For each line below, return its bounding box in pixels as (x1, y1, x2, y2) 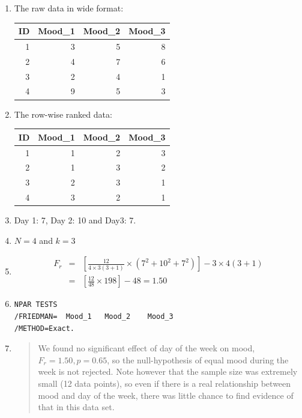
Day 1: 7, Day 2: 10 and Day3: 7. (14, 214, 136, 226)
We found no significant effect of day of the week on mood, (38, 342, 255, 354)
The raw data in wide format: (14, 2, 124, 14)
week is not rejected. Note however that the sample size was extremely (38, 365, 298, 378)
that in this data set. (38, 401, 115, 413)
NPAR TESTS (14, 300, 58, 309)
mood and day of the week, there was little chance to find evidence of (38, 389, 294, 401)
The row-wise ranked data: (14, 108, 112, 120)
